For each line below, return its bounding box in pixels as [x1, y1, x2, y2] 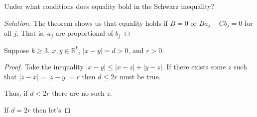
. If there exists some [162, 61, 226, 72]
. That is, [16, 28, 45, 38]
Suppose [4, 45, 29, 55]
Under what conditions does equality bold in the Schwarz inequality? [4, 1, 215, 11]
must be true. [120, 71, 161, 81]
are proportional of [55, 28, 113, 38]
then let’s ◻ [32, 104, 71, 115]
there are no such [52, 88, 105, 98]
